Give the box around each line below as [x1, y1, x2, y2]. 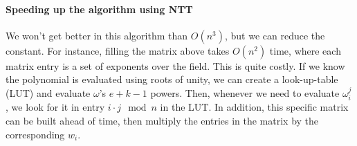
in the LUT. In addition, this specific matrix [160, 100, 349, 114]
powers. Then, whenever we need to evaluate [150, 85, 340, 100]
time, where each [269, 43, 341, 57]
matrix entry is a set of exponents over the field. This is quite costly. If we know [6, 58, 345, 73]
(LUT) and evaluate [6, 85, 91, 100]
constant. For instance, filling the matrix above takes [6, 43, 230, 57]
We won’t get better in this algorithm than [6, 28, 188, 42]
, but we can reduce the [224, 28, 325, 42]
